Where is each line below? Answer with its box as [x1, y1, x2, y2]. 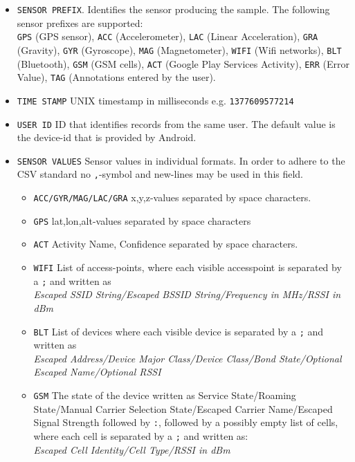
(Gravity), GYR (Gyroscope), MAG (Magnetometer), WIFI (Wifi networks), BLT [17, 42, 342, 57]
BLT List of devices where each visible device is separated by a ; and [33, 324, 324, 338]
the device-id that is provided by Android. [17, 130, 197, 145]
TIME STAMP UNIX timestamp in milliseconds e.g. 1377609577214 [17, 93, 294, 107]
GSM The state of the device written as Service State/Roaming [33, 388, 296, 402]
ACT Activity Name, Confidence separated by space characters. [33, 237, 298, 251]
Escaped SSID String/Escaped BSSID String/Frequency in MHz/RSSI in [33, 287, 341, 302]
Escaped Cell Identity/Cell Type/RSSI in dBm [33, 442, 230, 456]
